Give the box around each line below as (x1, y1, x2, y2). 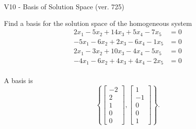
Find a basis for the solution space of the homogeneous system (4, 18, 192, 28)
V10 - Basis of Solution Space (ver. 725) (4, 1, 124, 11)
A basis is (4, 75, 33, 86)
